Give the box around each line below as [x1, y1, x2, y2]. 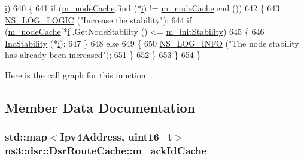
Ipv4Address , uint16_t [60, 129, 172, 144]
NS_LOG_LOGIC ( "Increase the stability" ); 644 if [5, 13, 192, 26]
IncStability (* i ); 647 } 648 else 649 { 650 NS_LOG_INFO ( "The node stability [5, 37, 299, 49]
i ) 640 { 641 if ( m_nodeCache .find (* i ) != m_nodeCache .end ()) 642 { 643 [5, 2, 280, 14]
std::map [5, 129, 47, 144]
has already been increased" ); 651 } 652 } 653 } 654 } [5, 48, 201, 61]
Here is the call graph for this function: [5, 68, 148, 81]
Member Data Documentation [5, 98, 196, 116]
